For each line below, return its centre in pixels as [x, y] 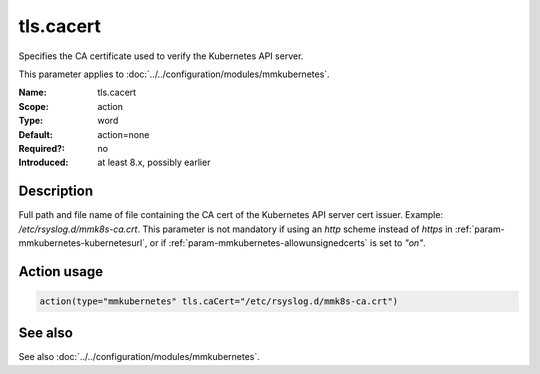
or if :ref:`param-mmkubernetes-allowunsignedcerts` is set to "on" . [288, 242]
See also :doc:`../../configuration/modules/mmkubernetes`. [139, 357]
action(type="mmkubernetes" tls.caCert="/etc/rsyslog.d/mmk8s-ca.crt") [219, 301]
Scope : [33, 106]
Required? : [41, 148]
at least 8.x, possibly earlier [154, 162]
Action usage [61, 271]
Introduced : [43, 162]
